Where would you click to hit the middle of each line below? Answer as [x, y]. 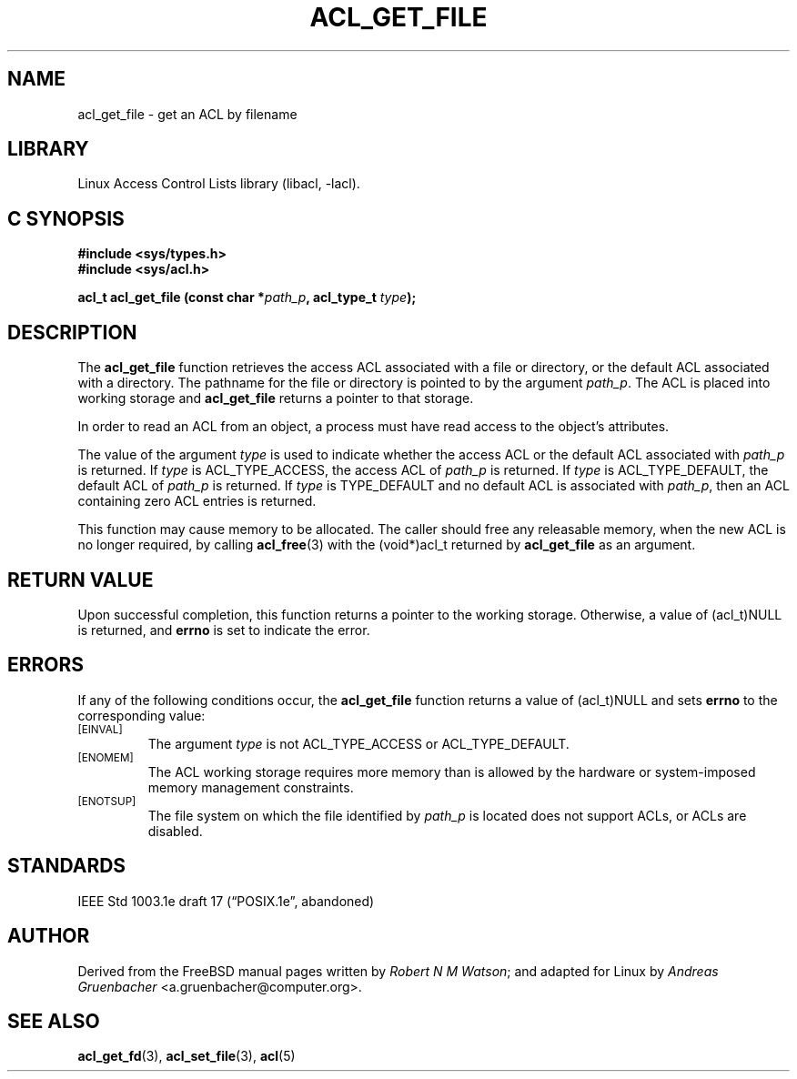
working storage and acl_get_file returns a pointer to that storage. [276, 398]
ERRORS [46, 665]
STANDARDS [67, 866]
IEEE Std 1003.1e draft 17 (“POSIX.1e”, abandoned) [226, 901]
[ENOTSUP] [107, 801]
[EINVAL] [100, 729]
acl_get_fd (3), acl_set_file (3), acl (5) [187, 1056]
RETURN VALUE [81, 580]
